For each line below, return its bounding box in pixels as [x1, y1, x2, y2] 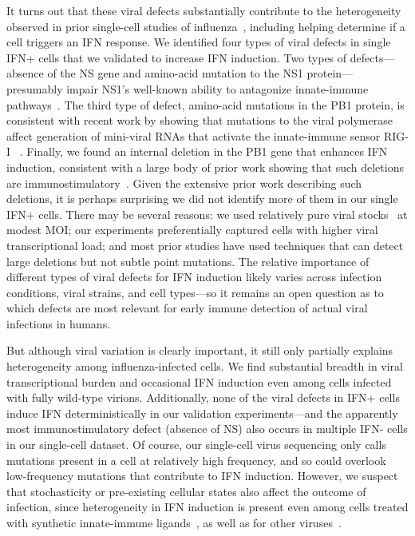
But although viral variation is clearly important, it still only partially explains [6, 342, 393, 359]
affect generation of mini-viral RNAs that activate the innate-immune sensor [6, 127, 381, 144]
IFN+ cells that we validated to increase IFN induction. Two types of [6, 49, 347, 66]
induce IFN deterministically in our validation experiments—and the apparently [6, 404, 398, 421]
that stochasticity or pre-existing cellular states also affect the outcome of [6, 482, 366, 499]
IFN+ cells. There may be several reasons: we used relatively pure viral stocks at [6, 205, 408, 222]
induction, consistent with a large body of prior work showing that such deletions [6, 158, 404, 175]
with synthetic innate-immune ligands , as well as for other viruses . [6, 514, 342, 530]
